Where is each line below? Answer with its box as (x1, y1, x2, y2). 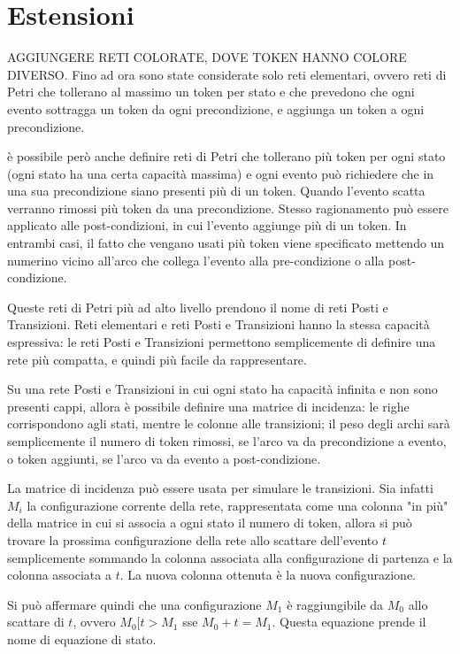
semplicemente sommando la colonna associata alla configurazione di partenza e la (7, 548, 453, 566)
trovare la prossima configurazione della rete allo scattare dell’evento (7, 530, 379, 549)
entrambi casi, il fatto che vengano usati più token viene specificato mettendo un (7, 234, 445, 252)
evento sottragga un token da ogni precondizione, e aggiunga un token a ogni (7, 99, 425, 118)
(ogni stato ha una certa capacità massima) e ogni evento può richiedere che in (7, 164, 434, 182)
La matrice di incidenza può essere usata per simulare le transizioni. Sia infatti (7, 479, 433, 497)
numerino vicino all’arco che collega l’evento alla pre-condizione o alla (7, 250, 385, 269)
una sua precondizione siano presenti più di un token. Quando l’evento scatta (7, 181, 425, 200)
